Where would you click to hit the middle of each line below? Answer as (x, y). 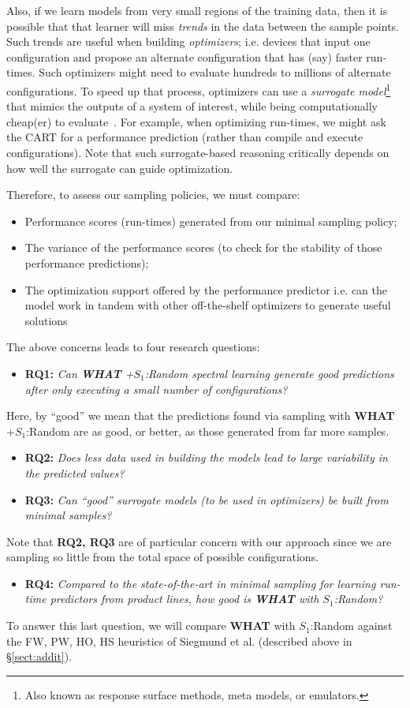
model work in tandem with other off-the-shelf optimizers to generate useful (208, 305)
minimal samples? (68, 515)
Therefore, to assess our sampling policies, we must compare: (153, 195)
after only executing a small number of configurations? (156, 389)
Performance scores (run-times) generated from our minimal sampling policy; (211, 221)
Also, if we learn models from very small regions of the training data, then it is (197, 10)
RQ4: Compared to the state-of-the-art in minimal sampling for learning (200, 583)
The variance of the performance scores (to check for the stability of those (203, 247)
